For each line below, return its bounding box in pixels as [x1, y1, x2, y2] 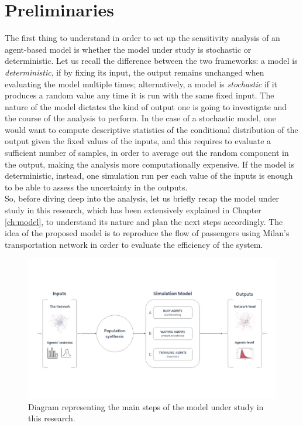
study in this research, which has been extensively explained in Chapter [5, 204, 261, 216]
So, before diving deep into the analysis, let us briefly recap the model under [5, 192, 280, 205]
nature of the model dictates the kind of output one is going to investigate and [5, 100, 287, 113]
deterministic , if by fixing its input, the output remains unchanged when [5, 66, 264, 78]
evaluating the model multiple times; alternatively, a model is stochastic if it [5, 77, 278, 90]
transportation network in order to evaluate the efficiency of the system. [5, 238, 263, 250]
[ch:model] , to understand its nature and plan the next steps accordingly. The [5, 215, 283, 227]
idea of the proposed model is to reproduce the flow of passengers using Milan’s [5, 227, 290, 239]
